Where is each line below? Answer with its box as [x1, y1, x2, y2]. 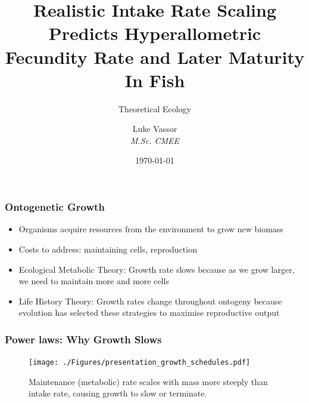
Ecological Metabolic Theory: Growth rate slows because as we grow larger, [18, 263, 295, 275]
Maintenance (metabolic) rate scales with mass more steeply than [29, 375, 268, 387]
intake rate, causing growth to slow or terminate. [29, 387, 207, 399]
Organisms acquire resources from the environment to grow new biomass [18, 223, 283, 235]
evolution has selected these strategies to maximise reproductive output [18, 306, 280, 319]
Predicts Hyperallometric [48, 21, 261, 45]
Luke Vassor [132, 122, 177, 135]
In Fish [124, 67, 185, 92]
